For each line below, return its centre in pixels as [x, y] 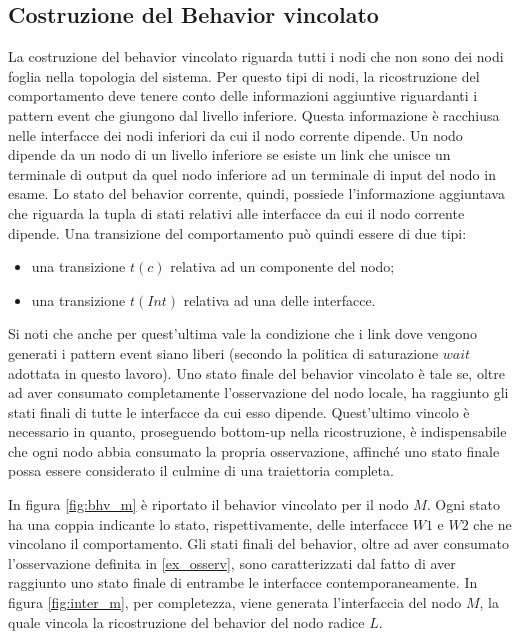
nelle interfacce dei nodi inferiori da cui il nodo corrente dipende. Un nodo [235, 134]
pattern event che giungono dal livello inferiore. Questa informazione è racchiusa [254, 114]
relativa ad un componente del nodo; [282, 266]
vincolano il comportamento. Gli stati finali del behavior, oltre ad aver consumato [258, 543]
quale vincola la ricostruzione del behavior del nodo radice [186, 621]
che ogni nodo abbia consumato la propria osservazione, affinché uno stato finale [254, 450]
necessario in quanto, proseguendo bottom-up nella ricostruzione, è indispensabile [257, 431]
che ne [492, 523]
